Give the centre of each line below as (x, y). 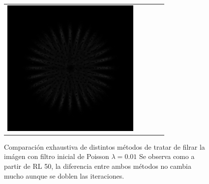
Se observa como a (167, 156)
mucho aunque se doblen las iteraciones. (64, 175)
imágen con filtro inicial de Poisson (57, 156)
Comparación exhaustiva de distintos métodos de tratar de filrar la (104, 146)
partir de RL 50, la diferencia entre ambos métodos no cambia (98, 166)
